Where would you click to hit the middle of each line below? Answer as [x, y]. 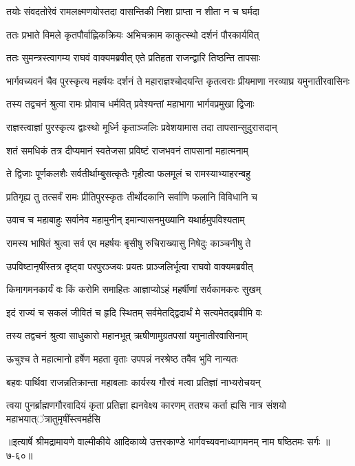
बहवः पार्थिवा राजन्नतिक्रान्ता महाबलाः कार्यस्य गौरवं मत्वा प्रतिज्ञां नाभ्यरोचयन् [133, 382]
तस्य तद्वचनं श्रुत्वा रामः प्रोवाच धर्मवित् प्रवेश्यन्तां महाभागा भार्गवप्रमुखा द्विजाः [130, 104]
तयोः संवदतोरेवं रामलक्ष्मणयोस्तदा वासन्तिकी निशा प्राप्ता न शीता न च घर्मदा [133, 11]
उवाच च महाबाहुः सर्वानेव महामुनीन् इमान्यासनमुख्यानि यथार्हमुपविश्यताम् [126, 220]
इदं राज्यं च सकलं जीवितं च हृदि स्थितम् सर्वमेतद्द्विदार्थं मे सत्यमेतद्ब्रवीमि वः [134, 312]
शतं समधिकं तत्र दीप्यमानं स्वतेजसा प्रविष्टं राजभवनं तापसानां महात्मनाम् [127, 150]
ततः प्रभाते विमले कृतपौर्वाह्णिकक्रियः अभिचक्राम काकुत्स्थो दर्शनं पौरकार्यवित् [133, 34]
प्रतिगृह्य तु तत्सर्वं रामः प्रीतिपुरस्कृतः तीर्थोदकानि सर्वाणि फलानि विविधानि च [132, 196]
